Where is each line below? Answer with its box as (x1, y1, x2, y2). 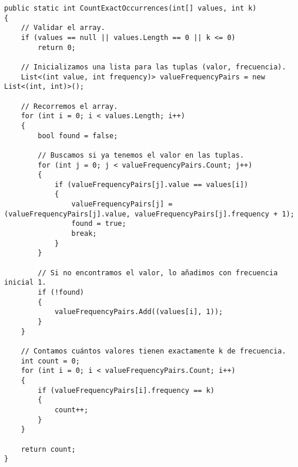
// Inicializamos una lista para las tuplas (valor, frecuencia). (21, 62, 286, 71)
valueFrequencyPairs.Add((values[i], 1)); (54, 308, 223, 316)
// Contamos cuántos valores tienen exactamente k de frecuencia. (21, 346, 286, 355)
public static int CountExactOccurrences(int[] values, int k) (4, 4, 257, 12)
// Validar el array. (21, 24, 105, 32)
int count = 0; (21, 356, 80, 365)
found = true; (71, 219, 126, 228)
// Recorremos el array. (21, 102, 118, 111)
